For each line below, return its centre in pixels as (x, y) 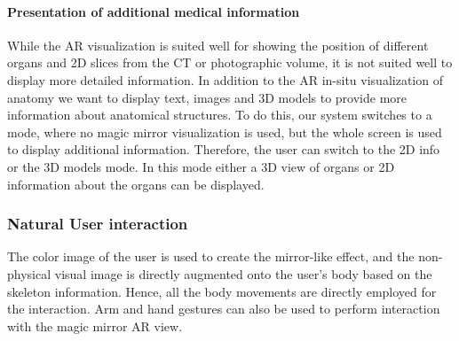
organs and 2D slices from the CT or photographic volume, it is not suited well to (230, 62)
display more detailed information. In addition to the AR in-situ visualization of (225, 79)
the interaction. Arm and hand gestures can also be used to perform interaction (224, 309)
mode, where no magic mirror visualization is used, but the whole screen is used (225, 132)
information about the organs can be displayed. (136, 184)
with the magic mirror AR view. (95, 325)
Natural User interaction (98, 224)
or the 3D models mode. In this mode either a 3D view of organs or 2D (201, 166)
